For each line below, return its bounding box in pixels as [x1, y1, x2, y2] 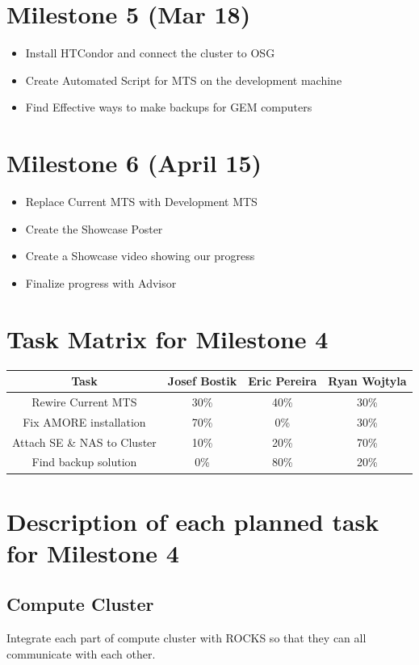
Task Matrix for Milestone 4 [6, 322, 329, 355]
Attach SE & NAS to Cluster [12, 433, 157, 450]
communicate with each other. [6, 645, 156, 662]
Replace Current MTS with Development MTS [25, 193, 258, 210]
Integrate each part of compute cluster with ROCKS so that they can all [6, 629, 367, 646]
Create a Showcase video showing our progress [25, 247, 255, 264]
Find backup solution [31, 453, 137, 470]
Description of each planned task [6, 504, 379, 537]
